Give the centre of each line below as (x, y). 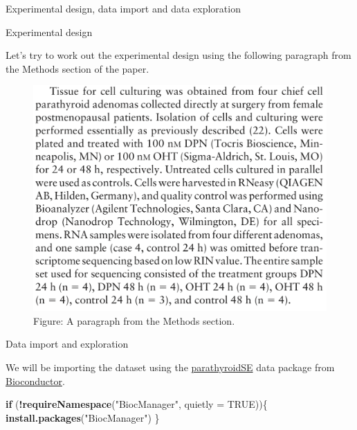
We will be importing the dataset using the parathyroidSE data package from (170, 367)
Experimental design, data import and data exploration (123, 8)
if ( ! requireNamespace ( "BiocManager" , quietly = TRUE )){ (137, 404)
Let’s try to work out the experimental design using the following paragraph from (178, 55)
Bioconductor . (35, 380)
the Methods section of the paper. (77, 68)
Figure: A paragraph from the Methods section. (134, 320)
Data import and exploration (67, 344)
